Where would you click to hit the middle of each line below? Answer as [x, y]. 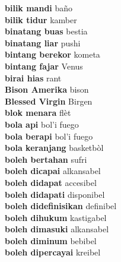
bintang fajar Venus [44, 66]
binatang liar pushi [43, 42]
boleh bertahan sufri [46, 159]
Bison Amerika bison [47, 89]
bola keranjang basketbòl [54, 148]
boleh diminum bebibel [51, 240]
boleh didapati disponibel [55, 194]
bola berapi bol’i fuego [49, 136]
